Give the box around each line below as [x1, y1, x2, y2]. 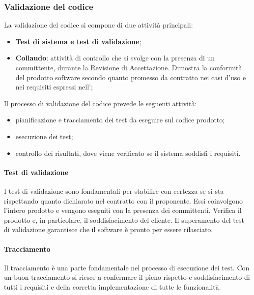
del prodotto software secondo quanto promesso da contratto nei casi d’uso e [15, 72, 246, 82]
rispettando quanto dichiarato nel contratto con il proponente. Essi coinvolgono [4, 195, 243, 206]
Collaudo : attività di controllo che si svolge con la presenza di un [15, 53, 215, 63]
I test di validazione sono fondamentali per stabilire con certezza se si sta [4, 185, 224, 196]
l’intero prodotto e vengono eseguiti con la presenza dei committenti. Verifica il [4, 205, 242, 215]
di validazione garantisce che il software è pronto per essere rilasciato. [4, 224, 213, 235]
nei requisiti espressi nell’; [15, 82, 93, 92]
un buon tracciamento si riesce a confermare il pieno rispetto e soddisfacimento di [4, 272, 250, 282]
